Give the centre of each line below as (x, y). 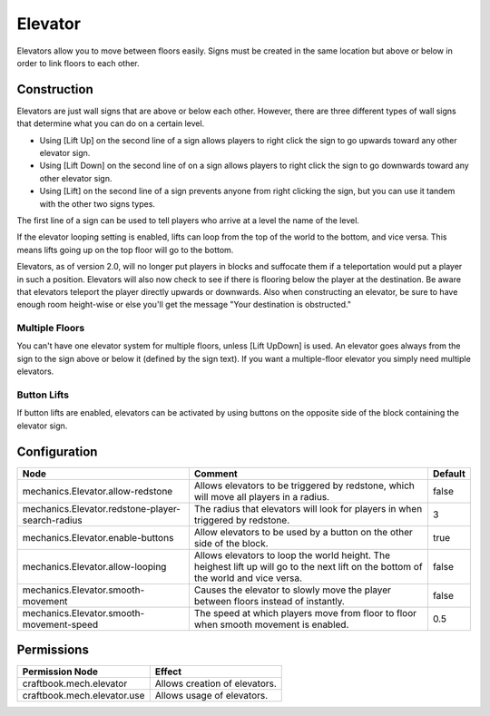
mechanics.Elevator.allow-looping (94, 566)
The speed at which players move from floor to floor (305, 613)
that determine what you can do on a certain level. (111, 123)
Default (449, 474)
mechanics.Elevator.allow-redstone (98, 491)
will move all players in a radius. (262, 496)
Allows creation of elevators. (216, 683)
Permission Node (60, 672)
